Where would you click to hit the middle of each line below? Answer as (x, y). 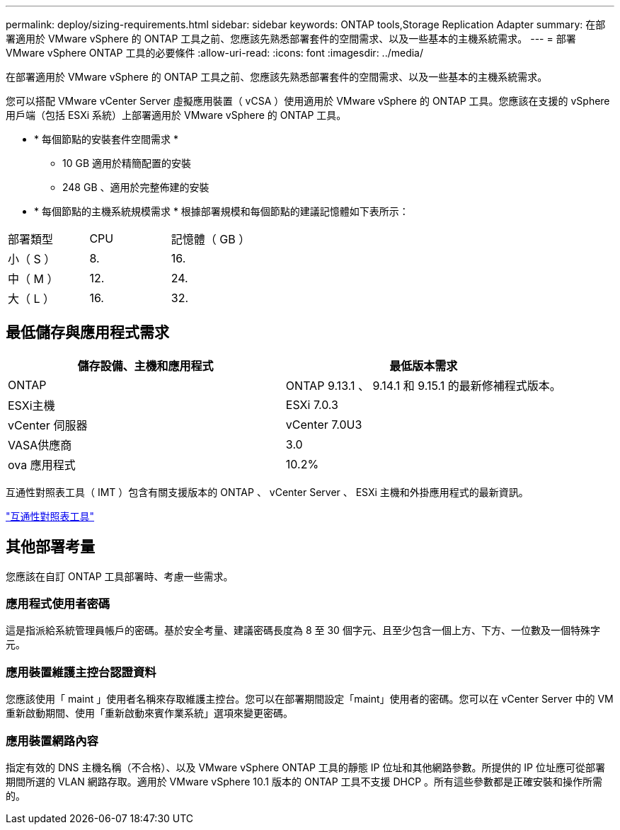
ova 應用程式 (42, 465)
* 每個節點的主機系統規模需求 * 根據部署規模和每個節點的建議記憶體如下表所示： (222, 211)
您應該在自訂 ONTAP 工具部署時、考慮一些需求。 (120, 576)
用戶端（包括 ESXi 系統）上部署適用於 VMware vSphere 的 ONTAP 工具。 (176, 115)
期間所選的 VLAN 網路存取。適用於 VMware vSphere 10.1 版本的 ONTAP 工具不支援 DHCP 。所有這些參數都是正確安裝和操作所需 (304, 781)
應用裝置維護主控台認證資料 (81, 672)
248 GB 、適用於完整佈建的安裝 (136, 187)
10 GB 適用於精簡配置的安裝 (127, 163)
